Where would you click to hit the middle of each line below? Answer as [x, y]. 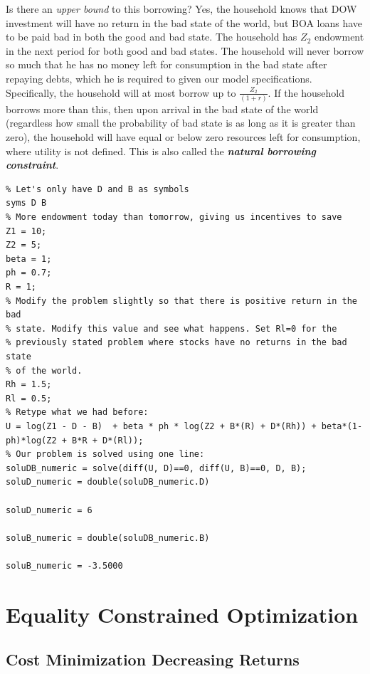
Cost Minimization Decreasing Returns [153, 659]
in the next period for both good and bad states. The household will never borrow [185, 50]
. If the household [306, 92]
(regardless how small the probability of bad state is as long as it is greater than [181, 123]
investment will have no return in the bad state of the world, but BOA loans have [184, 22]
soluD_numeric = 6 [49, 510]
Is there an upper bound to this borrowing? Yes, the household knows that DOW [181, 9]
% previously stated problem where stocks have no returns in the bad [176, 343]
